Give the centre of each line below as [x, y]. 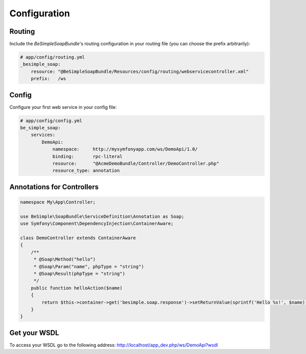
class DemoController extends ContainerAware [78, 238]
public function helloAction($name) [76, 288]
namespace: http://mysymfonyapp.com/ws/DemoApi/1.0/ [125, 149]
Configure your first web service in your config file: [63, 107]
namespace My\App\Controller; [58, 202]
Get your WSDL [34, 333]
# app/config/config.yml [51, 121]
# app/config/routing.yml [53, 57]
